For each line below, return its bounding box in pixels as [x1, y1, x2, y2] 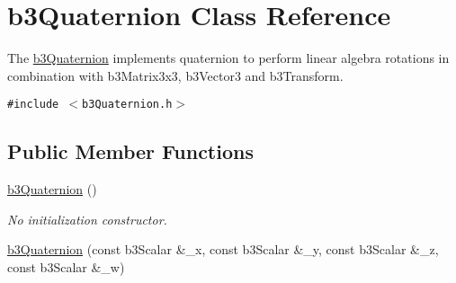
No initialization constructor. [7, 209, 167, 228]
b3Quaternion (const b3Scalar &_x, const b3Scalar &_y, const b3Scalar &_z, [7, 240, 439, 259]
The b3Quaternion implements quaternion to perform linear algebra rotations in [7, 49, 450, 67]
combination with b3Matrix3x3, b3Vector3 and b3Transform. [7, 66, 344, 84]
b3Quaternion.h [82, 98, 173, 111]
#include [7, 98, 59, 111]
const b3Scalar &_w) [7, 257, 125, 276]
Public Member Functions [7, 137, 254, 165]
